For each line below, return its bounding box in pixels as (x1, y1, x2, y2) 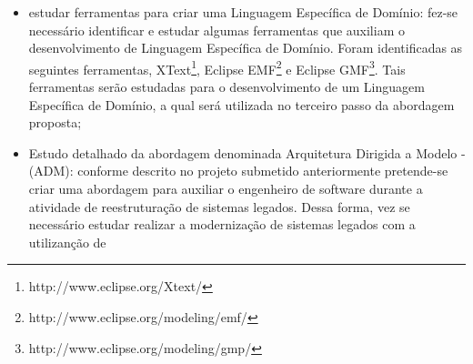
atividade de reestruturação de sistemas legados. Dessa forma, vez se (28, 197, 410, 216)
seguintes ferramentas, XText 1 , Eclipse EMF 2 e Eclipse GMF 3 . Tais (28, 56, 406, 78)
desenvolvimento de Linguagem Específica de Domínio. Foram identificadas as (28, 38, 463, 57)
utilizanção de (28, 232, 106, 251)
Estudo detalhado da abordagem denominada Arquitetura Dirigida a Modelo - (28, 143, 466, 162)
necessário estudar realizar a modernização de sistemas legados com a (28, 215, 416, 234)
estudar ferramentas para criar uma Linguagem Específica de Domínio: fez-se (28, 3, 458, 21)
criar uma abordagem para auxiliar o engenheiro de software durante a (28, 179, 423, 197)
